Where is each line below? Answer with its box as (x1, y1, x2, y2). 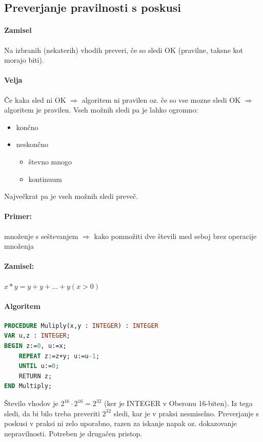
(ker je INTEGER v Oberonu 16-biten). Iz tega (104, 398, 253, 409)
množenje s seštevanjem (4, 230, 78, 241)
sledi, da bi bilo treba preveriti (4, 408, 100, 418)
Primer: (4, 211, 32, 222)
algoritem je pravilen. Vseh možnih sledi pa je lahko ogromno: (4, 104, 198, 115)
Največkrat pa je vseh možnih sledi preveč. (4, 191, 138, 201)
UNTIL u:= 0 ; (18, 362, 59, 370)
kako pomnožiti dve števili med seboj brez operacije (94, 230, 257, 241)
